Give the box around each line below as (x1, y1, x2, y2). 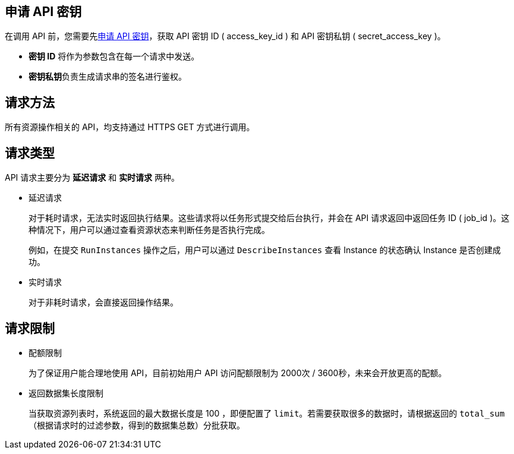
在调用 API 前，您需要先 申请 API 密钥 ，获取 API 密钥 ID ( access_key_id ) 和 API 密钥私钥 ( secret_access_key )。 (5, 31, 446, 42)
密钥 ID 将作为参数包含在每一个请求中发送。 (29, 51, 200, 62)
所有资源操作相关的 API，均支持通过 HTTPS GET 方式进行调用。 (5, 122, 255, 133)
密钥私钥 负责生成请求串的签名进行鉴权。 (29, 71, 187, 82)
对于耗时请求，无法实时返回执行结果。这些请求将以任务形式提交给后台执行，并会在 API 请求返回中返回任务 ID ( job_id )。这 (29, 213, 510, 223)
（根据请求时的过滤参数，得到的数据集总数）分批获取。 (29, 420, 245, 430)
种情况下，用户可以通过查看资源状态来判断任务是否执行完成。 (29, 225, 270, 235)
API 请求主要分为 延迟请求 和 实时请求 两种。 (5, 172, 180, 183)
